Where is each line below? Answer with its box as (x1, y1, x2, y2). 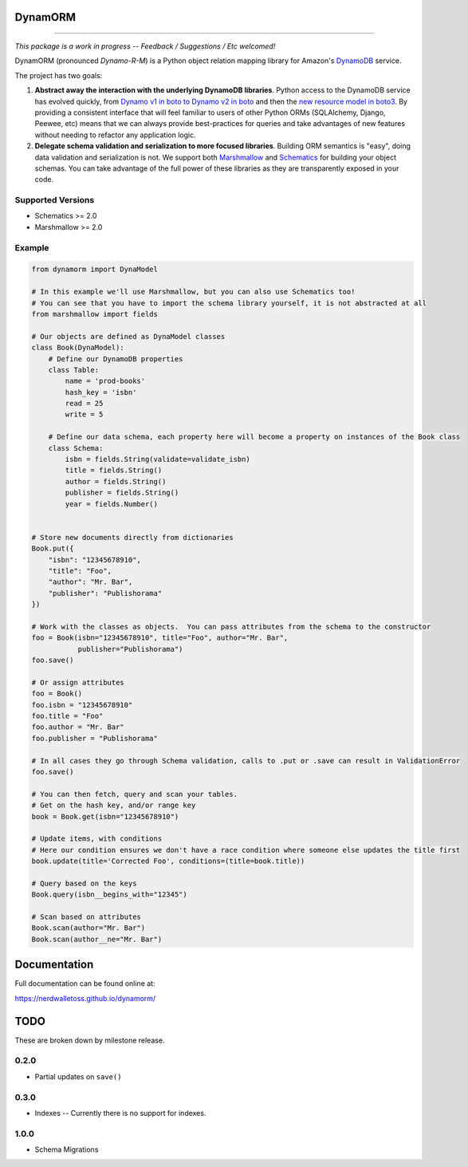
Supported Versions (14, 195, 95, 206)
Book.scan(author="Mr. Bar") (31, 924, 146, 932)
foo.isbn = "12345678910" (31, 700, 133, 709)
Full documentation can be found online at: (14, 979, 155, 988)
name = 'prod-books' (65, 377, 146, 386)
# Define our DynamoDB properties (48, 354, 183, 363)
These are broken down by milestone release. (14, 1035, 165, 1045)
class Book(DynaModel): (31, 343, 125, 353)
